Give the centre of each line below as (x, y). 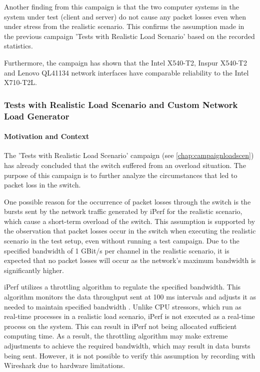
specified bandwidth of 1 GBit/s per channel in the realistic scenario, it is (117, 250)
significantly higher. (34, 270)
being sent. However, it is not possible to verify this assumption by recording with (130, 355)
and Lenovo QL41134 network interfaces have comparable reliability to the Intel (126, 72)
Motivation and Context (47, 136)
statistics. (18, 46)
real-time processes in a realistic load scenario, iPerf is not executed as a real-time (129, 316)
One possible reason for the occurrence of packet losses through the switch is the (127, 201)
